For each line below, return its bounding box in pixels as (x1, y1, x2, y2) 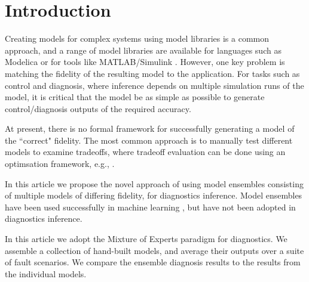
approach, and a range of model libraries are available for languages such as (5, 44, 282, 56)
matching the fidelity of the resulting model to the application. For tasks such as (5, 67, 300, 79)
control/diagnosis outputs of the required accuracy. (5, 102, 191, 114)
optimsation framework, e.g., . (5, 157, 115, 170)
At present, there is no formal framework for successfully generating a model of (5, 122, 295, 135)
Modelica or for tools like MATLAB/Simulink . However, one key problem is (5, 55, 285, 68)
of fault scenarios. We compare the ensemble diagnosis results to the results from (5, 256, 301, 268)
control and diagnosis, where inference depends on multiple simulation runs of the (5, 79, 304, 91)
